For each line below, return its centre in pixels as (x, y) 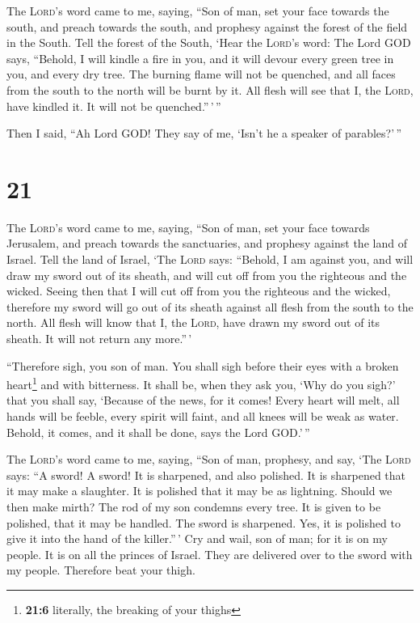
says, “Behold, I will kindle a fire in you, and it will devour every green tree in (200, 58)
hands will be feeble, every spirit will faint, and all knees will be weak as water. (203, 416)
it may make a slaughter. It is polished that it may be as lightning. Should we (199, 491)
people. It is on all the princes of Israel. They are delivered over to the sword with (210, 554)
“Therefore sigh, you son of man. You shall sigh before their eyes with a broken (203, 365)
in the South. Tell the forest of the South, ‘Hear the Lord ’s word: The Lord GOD (209, 42)
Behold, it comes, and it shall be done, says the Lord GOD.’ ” (158, 432)
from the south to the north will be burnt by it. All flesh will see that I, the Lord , (210, 89)
